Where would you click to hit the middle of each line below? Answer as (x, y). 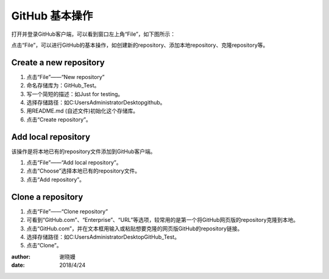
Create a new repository (58, 62)
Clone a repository (47, 197)
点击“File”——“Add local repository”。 (74, 163)
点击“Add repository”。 (56, 179)
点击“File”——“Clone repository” (67, 211)
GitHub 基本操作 (52, 16)
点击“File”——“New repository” (65, 77)
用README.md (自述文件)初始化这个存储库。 (83, 111)
